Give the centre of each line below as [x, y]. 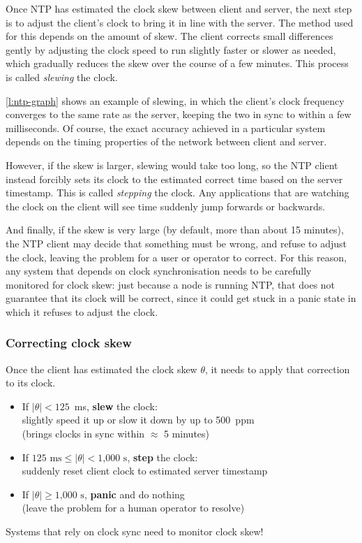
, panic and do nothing [134, 494]
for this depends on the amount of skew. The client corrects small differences [169, 36]
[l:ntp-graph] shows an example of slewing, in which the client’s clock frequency [175, 100]
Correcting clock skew [69, 343]
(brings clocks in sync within [83, 434]
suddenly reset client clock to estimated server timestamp [145, 471]
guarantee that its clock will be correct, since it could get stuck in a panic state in [181, 298]
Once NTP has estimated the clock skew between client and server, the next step [179, 8]
